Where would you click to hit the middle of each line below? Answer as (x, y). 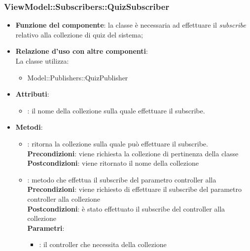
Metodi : (29, 127)
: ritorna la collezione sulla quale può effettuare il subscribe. (118, 143)
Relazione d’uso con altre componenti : (82, 51)
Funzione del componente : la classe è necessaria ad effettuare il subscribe (131, 25)
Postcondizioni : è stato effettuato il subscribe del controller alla (126, 208)
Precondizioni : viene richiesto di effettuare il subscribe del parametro (135, 189)
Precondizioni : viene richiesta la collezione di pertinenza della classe (133, 153)
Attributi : (32, 94)
